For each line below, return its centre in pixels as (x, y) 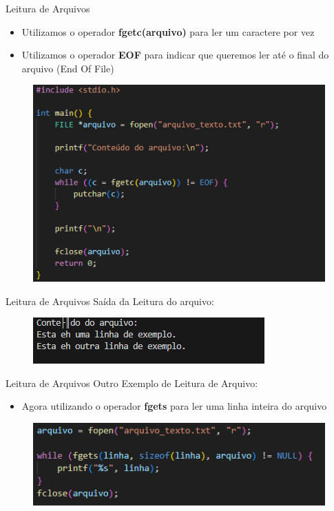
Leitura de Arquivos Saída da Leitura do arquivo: (110, 301)
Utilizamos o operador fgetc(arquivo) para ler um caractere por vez (168, 31)
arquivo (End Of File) (68, 68)
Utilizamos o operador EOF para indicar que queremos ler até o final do (175, 55)
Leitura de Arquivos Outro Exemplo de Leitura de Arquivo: (132, 383)
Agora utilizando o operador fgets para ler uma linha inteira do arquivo (174, 406)
